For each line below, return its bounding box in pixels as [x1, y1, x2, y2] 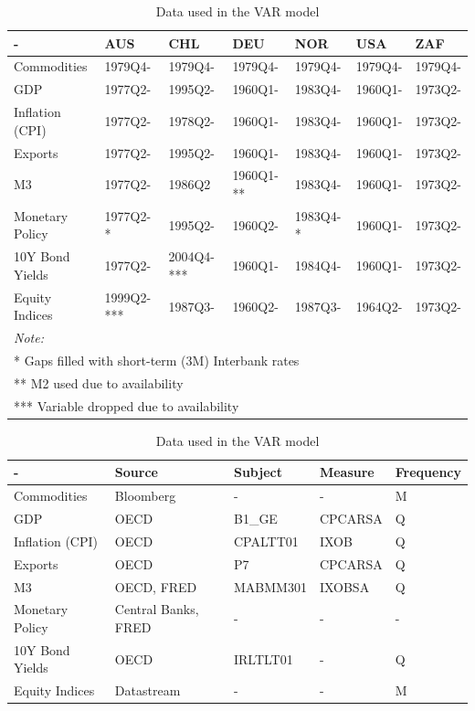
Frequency [395, 462, 461, 482]
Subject [233, 462, 282, 482]
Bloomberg [114, 486, 176, 505]
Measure [319, 462, 375, 482]
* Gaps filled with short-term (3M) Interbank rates [14, 351, 300, 369]
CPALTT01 [233, 531, 299, 550]
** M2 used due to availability [14, 373, 184, 392]
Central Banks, [114, 600, 199, 619]
